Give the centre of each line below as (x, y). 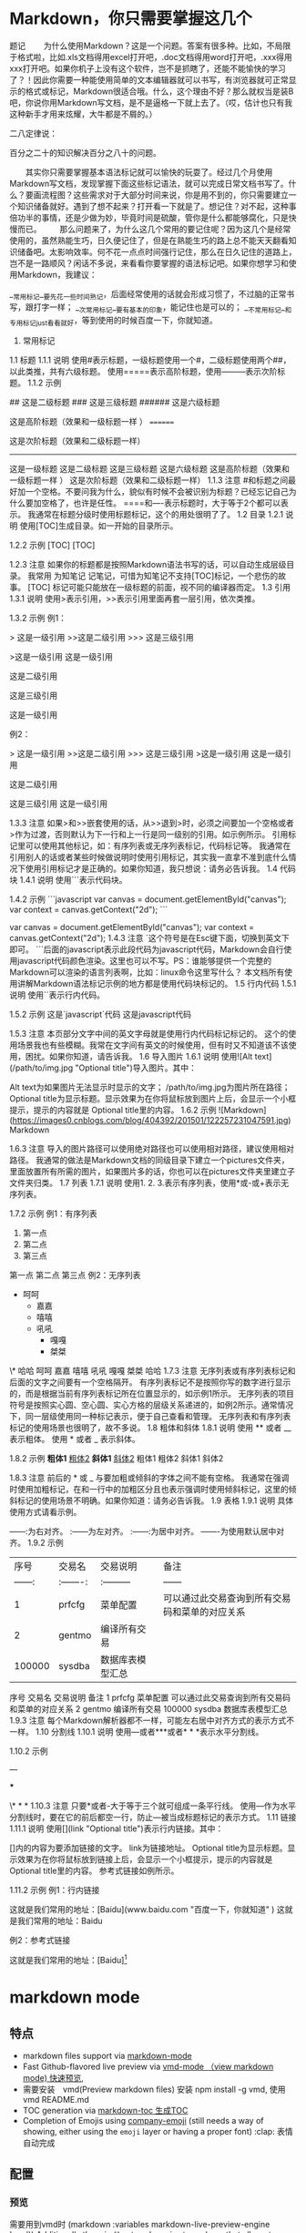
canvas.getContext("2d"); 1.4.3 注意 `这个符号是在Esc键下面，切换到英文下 (149, 938)
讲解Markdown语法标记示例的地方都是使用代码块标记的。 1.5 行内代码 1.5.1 (157, 984)
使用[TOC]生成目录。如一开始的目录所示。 (99, 526)
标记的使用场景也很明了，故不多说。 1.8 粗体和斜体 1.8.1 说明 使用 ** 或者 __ (150, 1428)
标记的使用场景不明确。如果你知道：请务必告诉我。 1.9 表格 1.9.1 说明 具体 (155, 1501)
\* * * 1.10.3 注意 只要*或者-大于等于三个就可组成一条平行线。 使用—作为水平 (153, 1806)
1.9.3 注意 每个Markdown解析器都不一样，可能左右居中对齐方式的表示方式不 (152, 1721)
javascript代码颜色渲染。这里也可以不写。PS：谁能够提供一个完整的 (144, 961)
